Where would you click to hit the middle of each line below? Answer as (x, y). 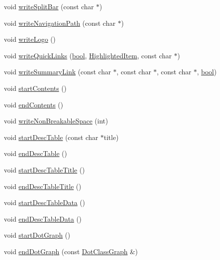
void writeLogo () (30, 39)
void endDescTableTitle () (43, 186)
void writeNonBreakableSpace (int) (56, 121)
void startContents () (35, 88)
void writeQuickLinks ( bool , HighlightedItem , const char (88, 55)
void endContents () (34, 104)
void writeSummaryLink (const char (57, 72)
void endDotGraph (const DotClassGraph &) (71, 251)
